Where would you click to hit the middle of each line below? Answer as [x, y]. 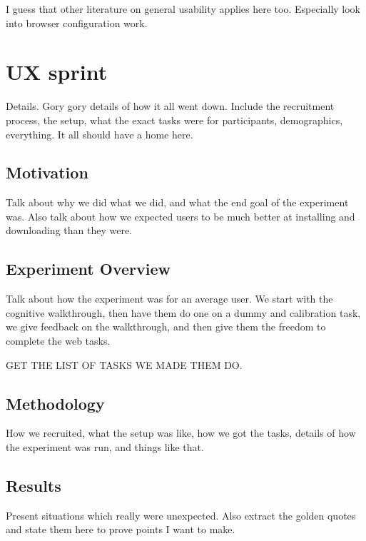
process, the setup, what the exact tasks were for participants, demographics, [174, 120]
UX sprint [57, 72]
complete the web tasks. [58, 341]
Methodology [55, 403]
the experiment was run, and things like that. [105, 447]
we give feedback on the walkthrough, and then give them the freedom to [166, 327]
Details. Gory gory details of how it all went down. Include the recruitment [170, 106]
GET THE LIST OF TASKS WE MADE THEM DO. [124, 364]
